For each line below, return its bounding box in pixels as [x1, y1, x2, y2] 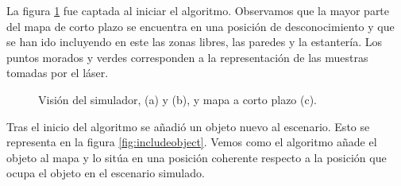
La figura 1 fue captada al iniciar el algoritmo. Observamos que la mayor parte [6, 2, 390, 18]
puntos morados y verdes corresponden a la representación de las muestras [6, 48, 368, 65]
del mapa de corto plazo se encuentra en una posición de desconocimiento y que [6, 17, 395, 34]
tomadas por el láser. [6, 64, 109, 81]
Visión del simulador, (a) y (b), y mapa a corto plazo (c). [38, 91, 318, 107]
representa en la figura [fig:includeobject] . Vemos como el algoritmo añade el [6, 134, 377, 150]
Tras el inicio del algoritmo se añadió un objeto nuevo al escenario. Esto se [6, 118, 370, 134]
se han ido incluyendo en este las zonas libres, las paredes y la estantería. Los [6, 33, 383, 50]
